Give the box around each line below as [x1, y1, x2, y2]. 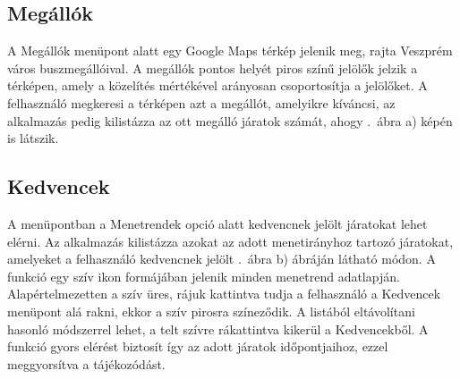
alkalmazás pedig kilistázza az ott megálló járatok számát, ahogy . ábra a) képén [7, 111, 453, 130]
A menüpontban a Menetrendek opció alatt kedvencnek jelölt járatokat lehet [7, 214, 428, 232]
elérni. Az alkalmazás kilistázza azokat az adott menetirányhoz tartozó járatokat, [7, 232, 454, 250]
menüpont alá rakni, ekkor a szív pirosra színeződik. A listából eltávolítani [7, 301, 415, 320]
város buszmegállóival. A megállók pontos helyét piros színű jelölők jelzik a [7, 58, 418, 77]
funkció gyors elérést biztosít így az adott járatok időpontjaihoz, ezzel [7, 337, 388, 356]
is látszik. [7, 129, 59, 147]
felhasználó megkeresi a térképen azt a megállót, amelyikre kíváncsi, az [7, 93, 396, 112]
